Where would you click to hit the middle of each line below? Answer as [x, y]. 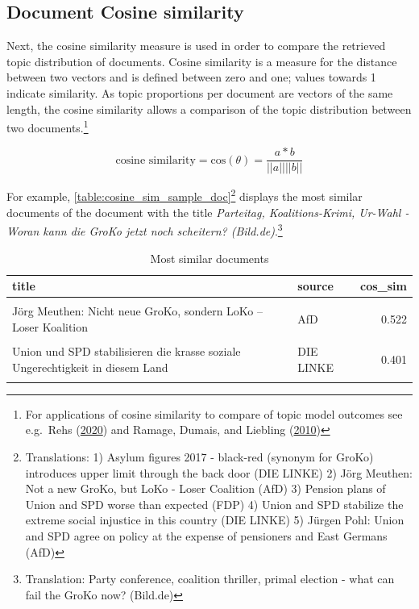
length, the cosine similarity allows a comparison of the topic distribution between [209, 108]
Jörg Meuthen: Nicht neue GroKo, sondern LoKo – [138, 311]
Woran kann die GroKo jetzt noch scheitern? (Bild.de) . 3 [145, 229]
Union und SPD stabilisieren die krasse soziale [127, 350]
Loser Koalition [50, 326]
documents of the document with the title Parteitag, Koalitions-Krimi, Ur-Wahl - [208, 212]
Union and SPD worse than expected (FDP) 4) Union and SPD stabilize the [214, 504]
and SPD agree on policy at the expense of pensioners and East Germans [206, 536]
